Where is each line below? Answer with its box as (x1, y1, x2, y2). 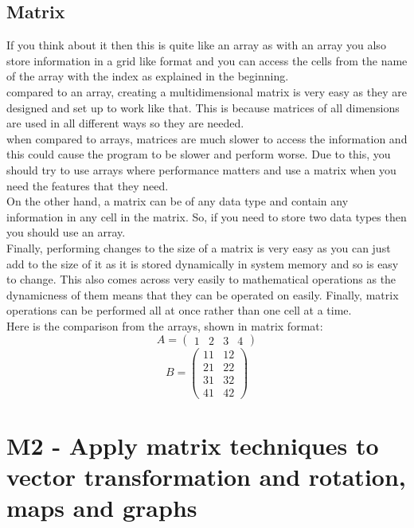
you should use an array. (6, 224, 126, 241)
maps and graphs (6, 491, 197, 524)
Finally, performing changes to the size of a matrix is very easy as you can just (6, 239, 391, 256)
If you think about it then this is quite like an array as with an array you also (6, 37, 386, 53)
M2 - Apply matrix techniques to (6, 428, 379, 461)
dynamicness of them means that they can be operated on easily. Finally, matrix (6, 286, 399, 303)
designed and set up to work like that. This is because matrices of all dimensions (6, 99, 400, 115)
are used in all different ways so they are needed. (6, 115, 244, 131)
